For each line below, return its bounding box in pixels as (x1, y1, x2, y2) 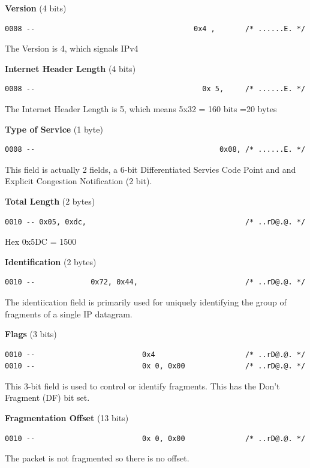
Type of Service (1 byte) (5, 122, 103, 135)
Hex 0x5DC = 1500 (5, 235, 77, 248)
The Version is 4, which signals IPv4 (5, 42, 139, 55)
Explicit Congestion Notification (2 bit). (5, 175, 152, 187)
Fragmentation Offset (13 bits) (5, 412, 129, 424)
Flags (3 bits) (5, 328, 57, 340)
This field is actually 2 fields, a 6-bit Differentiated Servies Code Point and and (5, 163, 296, 175)
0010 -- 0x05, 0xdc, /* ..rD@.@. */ (5, 217, 306, 226)
